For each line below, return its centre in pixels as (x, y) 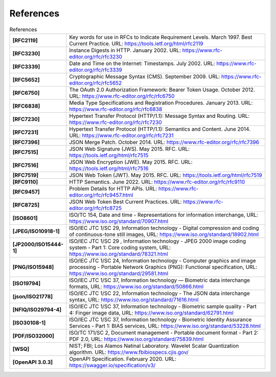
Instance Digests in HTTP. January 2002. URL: (125, 50)
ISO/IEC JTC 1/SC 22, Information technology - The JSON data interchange (159, 293)
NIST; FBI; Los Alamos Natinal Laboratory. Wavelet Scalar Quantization (154, 346)
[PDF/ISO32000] (33, 336)
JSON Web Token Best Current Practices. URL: (125, 201)
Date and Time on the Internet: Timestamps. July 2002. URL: (142, 63)
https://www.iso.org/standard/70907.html (119, 221)
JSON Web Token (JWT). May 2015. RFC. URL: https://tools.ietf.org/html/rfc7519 (166, 175)
